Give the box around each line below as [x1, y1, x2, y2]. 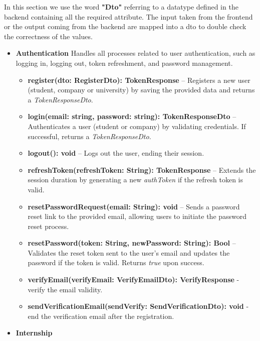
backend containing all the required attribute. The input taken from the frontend [4, 11, 253, 22]
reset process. [28, 220, 69, 231]
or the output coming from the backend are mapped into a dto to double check [4, 21, 246, 32]
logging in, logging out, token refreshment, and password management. [16, 57, 233, 68]
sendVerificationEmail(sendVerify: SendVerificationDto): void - [28, 301, 249, 311]
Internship [16, 327, 53, 338]
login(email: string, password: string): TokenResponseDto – [28, 111, 236, 122]
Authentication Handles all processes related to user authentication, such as [16, 48, 255, 58]
